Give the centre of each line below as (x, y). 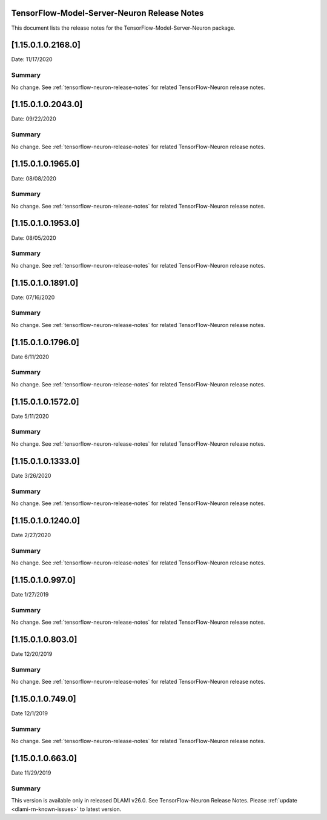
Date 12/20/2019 (32, 653)
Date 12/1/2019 (30, 713)
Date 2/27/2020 (31, 535)
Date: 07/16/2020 (33, 297)
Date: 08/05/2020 (34, 238)
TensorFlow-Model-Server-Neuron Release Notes (107, 13)
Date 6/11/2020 (30, 357)
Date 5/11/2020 (30, 416)
